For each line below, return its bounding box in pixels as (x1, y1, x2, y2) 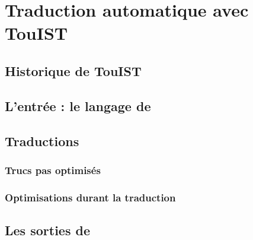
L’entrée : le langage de (5, 96, 151, 115)
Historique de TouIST (5, 61, 142, 80)
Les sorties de (5, 220, 90, 239)
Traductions (5, 131, 79, 150)
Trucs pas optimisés (5, 162, 101, 177)
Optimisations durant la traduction (5, 190, 176, 204)
